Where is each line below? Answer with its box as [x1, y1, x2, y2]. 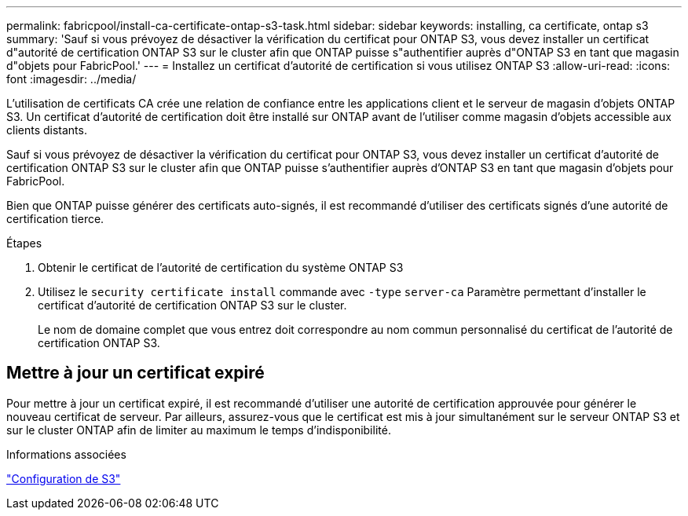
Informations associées [6, 447, 126, 461]
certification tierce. [6, 212, 104, 225]
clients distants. [6, 123, 87, 137]
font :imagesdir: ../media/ [6, 72, 137, 86]
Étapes [6, 236, 42, 250]
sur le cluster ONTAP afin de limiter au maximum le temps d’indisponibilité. [6, 423, 391, 437]
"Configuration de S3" [6, 471, 121, 485]
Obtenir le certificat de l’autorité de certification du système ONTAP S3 [38, 261, 404, 274]
